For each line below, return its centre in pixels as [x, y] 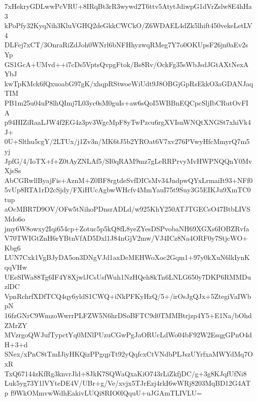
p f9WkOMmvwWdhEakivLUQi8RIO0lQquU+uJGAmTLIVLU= [103, 392]
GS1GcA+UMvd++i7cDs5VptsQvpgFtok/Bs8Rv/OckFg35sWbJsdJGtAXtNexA [127, 64]
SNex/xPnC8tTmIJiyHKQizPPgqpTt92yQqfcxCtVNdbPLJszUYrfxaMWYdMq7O [129, 354]
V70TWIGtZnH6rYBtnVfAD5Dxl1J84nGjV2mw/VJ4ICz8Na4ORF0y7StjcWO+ [126, 238]
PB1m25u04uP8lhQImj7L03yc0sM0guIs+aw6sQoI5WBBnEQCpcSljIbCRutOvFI [127, 102]
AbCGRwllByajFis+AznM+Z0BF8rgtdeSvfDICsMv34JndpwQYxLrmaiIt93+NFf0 [129, 180]
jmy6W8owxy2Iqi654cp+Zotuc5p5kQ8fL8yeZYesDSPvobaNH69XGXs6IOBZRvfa [127, 228]
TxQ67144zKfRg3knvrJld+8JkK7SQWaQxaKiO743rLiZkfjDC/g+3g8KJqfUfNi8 [126, 373]
